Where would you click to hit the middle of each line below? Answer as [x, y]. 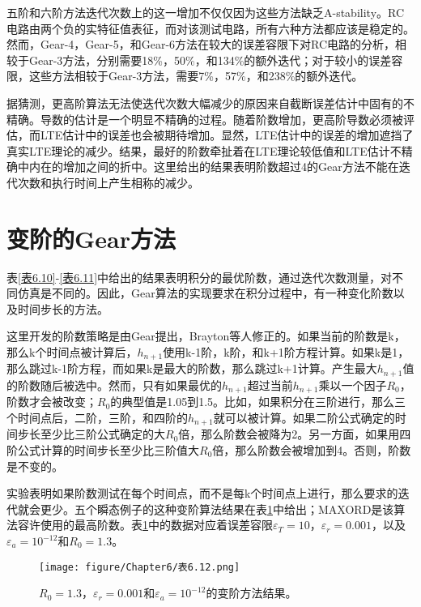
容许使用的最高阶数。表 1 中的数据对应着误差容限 [145, 525]
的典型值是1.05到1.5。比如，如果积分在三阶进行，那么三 [258, 402]
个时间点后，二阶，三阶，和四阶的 [97, 417]
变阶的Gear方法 [91, 238]
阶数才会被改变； [52, 402]
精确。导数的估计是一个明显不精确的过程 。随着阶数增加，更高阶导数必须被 [205, 119]
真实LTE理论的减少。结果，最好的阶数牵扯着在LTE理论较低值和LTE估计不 [204, 150]
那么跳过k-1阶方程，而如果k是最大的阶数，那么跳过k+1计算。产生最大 [192, 368]
